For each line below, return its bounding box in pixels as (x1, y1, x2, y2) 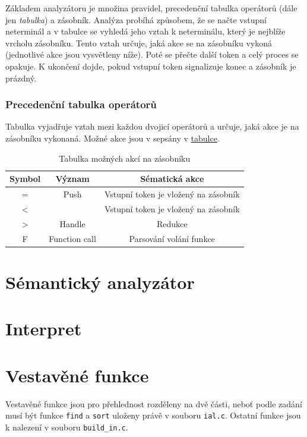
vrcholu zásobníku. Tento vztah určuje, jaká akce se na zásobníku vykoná (5, 36, 273, 49)
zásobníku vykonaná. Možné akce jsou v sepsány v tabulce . (5, 131, 220, 144)
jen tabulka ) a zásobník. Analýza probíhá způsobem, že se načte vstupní (5, 13, 267, 26)
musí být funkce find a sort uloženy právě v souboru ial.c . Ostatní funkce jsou (5, 409, 301, 422)
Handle (59, 217, 86, 229)
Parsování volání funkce (129, 232, 215, 244)
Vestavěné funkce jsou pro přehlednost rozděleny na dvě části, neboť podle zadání (5, 397, 302, 410)
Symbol (10, 172, 41, 185)
